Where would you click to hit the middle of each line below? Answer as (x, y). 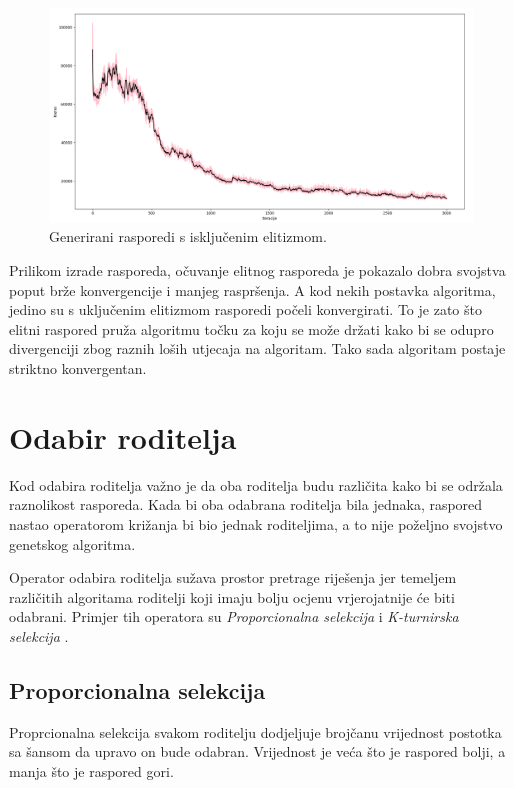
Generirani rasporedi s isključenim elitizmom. (188, 236)
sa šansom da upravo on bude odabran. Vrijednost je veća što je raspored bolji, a (257, 751)
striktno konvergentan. (78, 368)
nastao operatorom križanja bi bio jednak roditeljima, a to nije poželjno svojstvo (256, 523)
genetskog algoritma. (72, 543)
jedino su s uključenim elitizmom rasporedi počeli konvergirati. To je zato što (245, 309)
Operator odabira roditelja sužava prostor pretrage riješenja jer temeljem (233, 577)
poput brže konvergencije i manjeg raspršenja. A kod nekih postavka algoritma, (252, 289)
